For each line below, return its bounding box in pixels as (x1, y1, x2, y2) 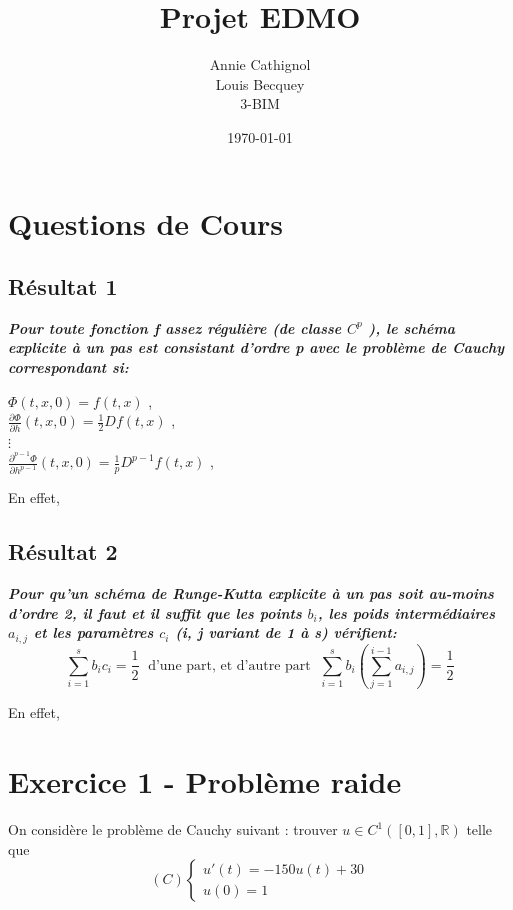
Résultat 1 (8, 271, 118, 302)
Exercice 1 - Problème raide (8, 761, 402, 802)
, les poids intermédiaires (317, 602, 496, 623)
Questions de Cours (8, 202, 284, 243)
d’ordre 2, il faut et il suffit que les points (8, 602, 302, 623)
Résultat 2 (8, 536, 118, 567)
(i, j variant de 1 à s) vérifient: (175, 622, 397, 643)
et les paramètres (33, 622, 154, 643)
